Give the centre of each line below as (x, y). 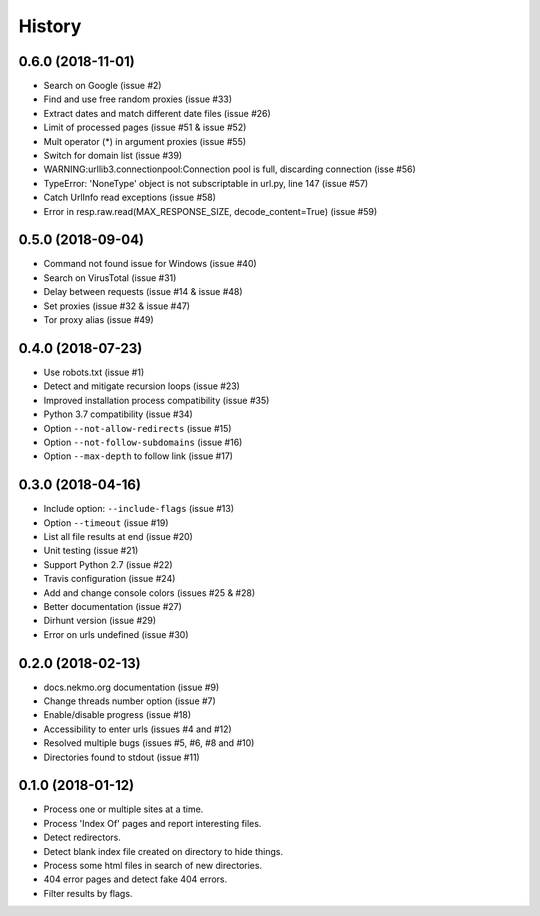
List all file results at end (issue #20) (118, 536)
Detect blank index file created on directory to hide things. (163, 851)
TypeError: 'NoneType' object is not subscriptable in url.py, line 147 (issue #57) (206, 183)
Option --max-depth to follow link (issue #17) (138, 456)
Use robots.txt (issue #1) (94, 372)
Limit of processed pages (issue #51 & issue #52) (145, 127)
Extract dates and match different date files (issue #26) (157, 113)
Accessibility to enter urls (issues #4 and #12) (137, 729)
